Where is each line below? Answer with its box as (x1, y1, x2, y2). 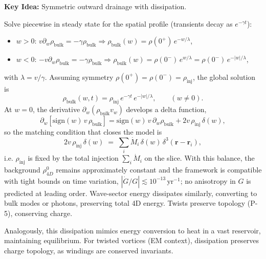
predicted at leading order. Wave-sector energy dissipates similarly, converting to (4, 187, 257, 198)
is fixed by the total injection (28, 153, 119, 163)
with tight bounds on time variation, (4, 175, 119, 186)
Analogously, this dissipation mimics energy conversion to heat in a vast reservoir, (4, 225, 261, 235)
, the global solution (192, 71, 256, 82)
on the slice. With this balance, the (144, 153, 255, 163)
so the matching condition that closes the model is (4, 126, 162, 137)
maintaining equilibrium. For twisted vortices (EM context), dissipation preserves (4, 235, 259, 246)
